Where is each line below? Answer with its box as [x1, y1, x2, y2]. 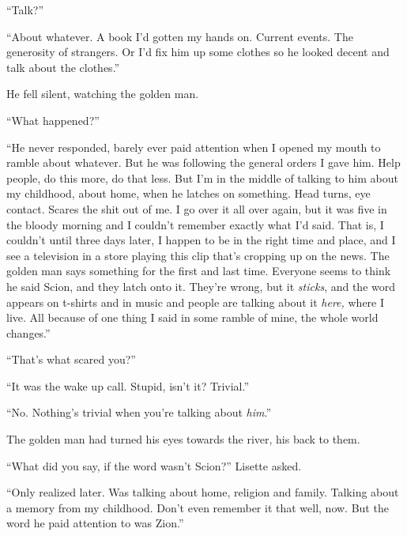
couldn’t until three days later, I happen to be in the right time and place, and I [6, 232, 396, 248]
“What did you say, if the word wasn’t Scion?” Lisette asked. [6, 457, 302, 474]
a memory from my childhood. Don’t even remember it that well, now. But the [6, 499, 389, 515]
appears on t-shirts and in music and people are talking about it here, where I [6, 293, 385, 310]
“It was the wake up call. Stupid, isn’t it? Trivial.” [6, 377, 250, 394]
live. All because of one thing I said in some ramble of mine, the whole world [6, 309, 379, 326]
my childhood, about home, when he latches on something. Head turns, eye [6, 185, 371, 202]
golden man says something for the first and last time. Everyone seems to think [6, 262, 391, 279]
